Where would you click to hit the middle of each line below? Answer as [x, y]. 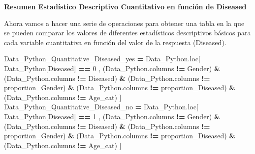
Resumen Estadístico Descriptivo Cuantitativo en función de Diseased [125, 6]
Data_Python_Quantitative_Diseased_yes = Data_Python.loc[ [102, 59]
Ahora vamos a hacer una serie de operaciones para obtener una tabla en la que [124, 23]
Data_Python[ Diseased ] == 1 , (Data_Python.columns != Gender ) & [112, 116]
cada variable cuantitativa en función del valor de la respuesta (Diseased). [115, 42]
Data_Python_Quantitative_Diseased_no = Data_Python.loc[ [101, 107]
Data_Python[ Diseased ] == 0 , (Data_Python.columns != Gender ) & [112, 68]
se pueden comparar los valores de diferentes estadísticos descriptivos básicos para [127, 33]
